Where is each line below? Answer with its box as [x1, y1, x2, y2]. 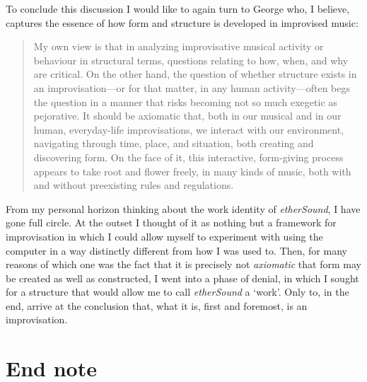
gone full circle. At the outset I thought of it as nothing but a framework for [6, 215, 337, 230]
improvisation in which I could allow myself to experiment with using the [6, 228, 323, 243]
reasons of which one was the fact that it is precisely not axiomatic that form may [6, 257, 361, 272]
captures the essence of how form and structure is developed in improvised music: [6, 15, 359, 30]
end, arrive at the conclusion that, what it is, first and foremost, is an [6, 298, 308, 313]
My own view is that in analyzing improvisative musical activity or [33, 39, 324, 54]
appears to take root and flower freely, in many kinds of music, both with [33, 163, 351, 178]
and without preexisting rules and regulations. [33, 178, 234, 192]
